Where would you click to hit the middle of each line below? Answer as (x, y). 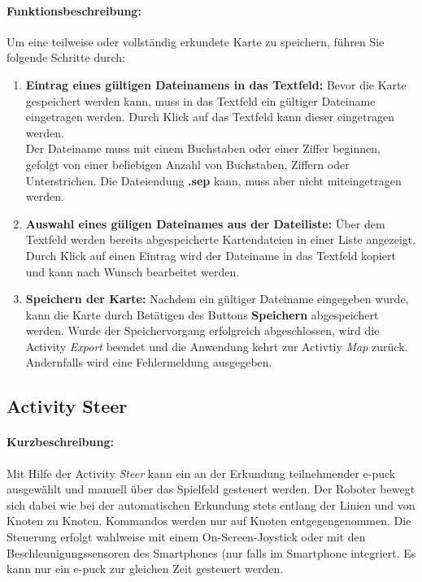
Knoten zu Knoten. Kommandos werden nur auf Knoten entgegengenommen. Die (209, 521)
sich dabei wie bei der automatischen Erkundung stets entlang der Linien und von (211, 504)
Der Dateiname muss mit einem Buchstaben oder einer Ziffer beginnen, (203, 148)
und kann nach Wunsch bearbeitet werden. (133, 271)
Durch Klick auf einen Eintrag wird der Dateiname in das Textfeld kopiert (211, 255)
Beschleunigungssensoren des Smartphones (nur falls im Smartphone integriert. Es (211, 552)
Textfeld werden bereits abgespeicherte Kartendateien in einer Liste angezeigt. (221, 239)
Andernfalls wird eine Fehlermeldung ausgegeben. (149, 362)
